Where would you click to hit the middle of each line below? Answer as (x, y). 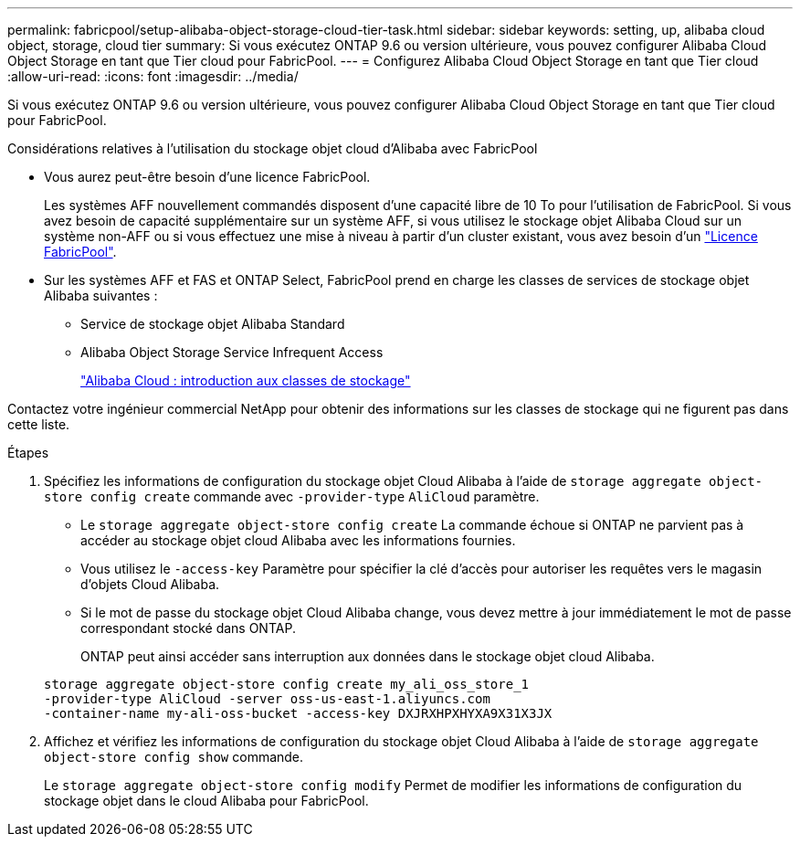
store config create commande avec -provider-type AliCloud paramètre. (292, 496)
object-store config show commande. (174, 757)
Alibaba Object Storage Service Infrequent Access (232, 352)
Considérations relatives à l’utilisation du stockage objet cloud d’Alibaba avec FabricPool (273, 148)
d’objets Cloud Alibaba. (150, 584)
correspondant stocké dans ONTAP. (188, 628)
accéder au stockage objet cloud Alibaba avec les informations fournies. (298, 540)
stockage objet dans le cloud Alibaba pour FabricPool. (206, 801)
